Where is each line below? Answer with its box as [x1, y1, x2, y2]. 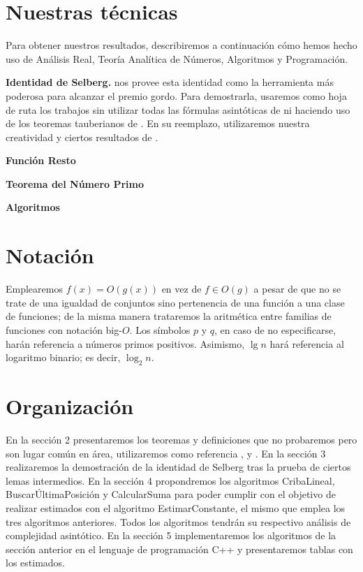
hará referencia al [269, 336, 344, 351]
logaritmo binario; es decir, [6, 350, 121, 365]
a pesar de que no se [253, 281, 341, 296]
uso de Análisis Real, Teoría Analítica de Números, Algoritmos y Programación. [6, 51, 348, 66]
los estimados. [6, 555, 65, 570]
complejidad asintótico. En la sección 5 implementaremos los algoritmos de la [6, 528, 336, 543]
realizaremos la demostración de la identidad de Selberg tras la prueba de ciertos [6, 460, 351, 474]
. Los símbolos [129, 322, 191, 337]
